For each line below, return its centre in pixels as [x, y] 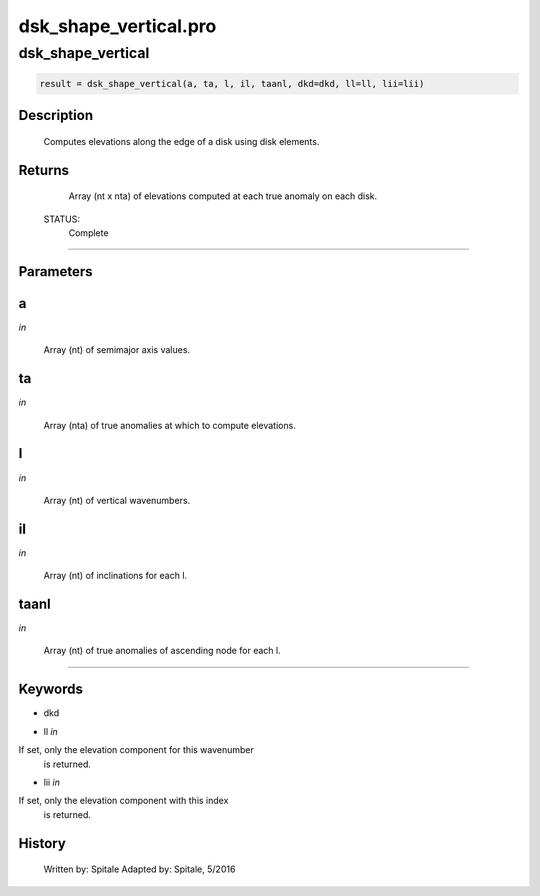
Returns [44, 170]
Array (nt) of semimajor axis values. [116, 350]
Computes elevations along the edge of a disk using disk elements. [181, 141]
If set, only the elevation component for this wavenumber [136, 750]
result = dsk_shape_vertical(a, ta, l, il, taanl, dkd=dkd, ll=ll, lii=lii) [232, 83]
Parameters [55, 271]
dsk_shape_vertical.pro [117, 26]
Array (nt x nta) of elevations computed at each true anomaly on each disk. [223, 196]
